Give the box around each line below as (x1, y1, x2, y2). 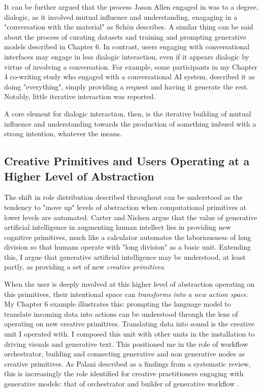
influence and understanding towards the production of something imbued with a (4, 118, 256, 129)
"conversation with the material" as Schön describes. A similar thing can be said (4, 21, 253, 32)
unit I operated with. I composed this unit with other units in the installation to (4, 328, 255, 339)
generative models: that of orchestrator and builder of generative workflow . (4, 378, 239, 388)
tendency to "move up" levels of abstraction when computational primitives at (4, 201, 247, 212)
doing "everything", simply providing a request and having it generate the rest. (4, 81, 249, 92)
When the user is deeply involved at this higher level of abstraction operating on (4, 279, 255, 289)
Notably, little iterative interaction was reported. (4, 91, 156, 102)
